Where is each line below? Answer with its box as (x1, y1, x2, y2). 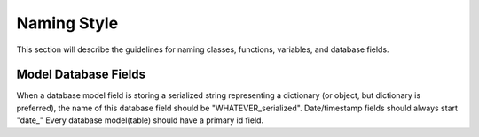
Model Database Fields (16, 67, 146, 82)
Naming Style (16, 13, 119, 33)
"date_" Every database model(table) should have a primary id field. (16, 115, 264, 126)
